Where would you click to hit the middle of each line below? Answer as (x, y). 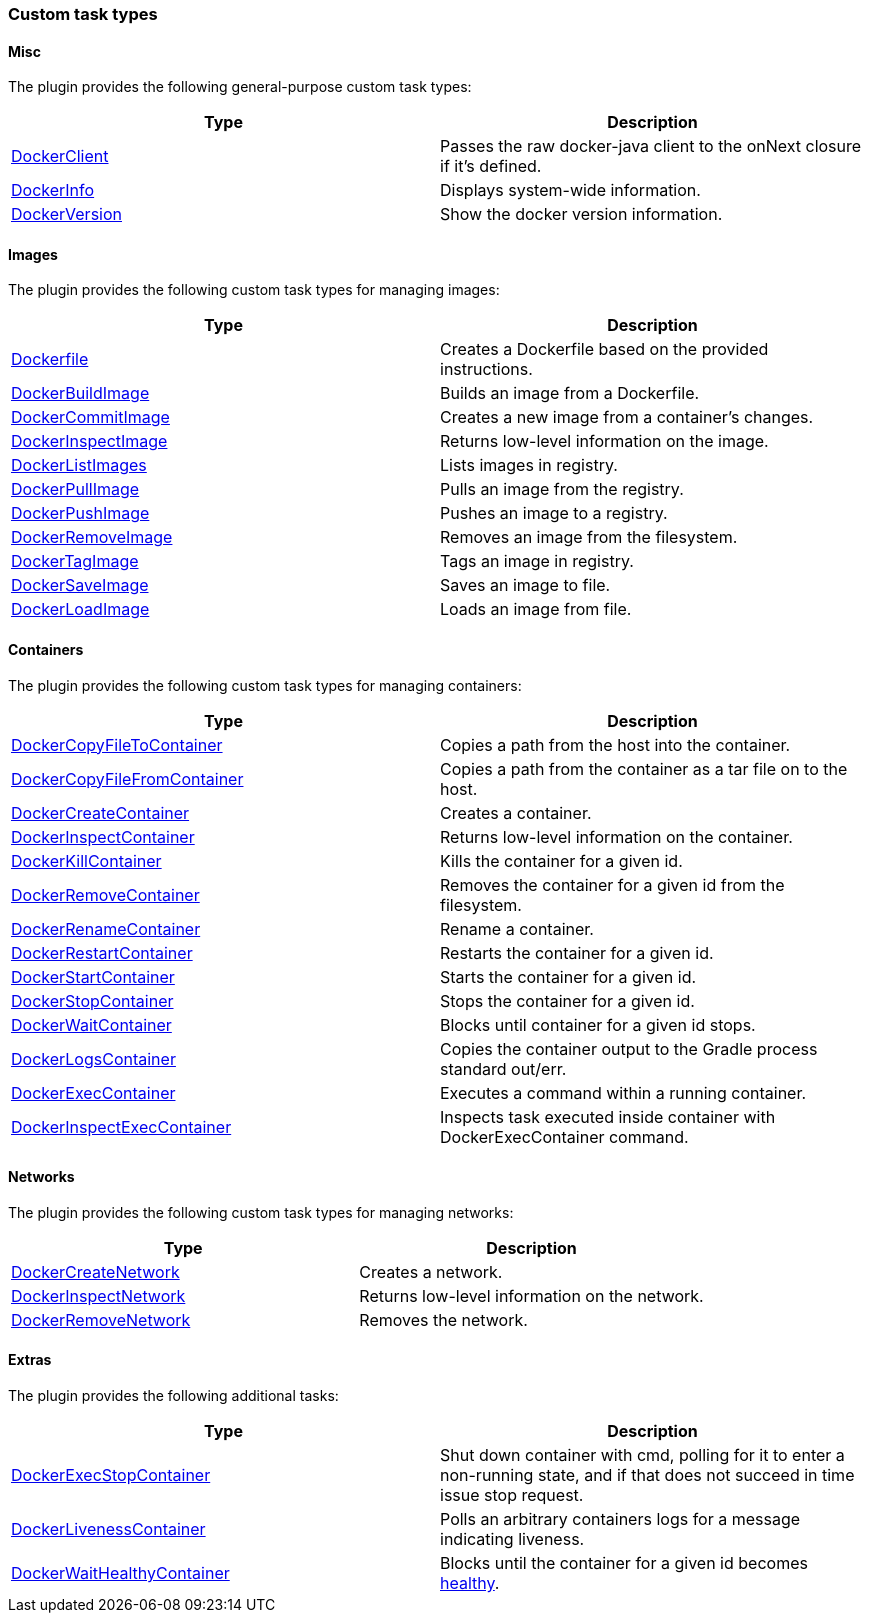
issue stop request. (512, 1495)
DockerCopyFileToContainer (117, 744)
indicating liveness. (512, 1539)
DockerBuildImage (80, 393)
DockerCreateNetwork (95, 1271)
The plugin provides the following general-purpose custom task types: (240, 87)
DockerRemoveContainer (105, 894)
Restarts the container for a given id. (577, 952)
